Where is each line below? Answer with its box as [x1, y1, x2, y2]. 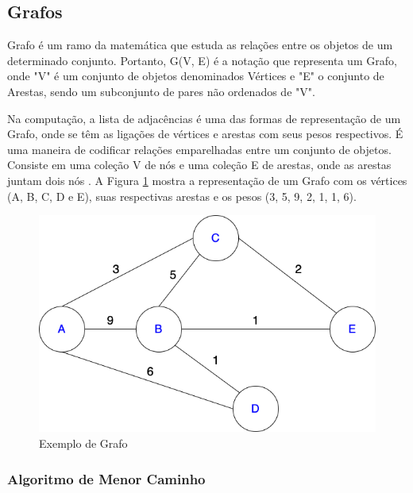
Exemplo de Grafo [39, 435, 128, 452]
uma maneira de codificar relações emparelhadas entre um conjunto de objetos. [7, 141, 392, 157]
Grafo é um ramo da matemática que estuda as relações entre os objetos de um [7, 37, 393, 53]
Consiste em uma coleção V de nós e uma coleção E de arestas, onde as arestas [7, 156, 392, 173]
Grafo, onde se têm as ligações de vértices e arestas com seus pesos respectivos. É [7, 125, 403, 142]
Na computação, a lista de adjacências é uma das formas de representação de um [7, 110, 401, 126]
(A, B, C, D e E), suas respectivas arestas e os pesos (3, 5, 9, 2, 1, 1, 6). [7, 187, 357, 204]
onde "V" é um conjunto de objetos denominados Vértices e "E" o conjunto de [7, 67, 384, 84]
